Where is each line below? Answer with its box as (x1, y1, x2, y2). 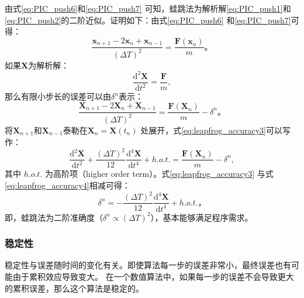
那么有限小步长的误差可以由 (5, 90, 111, 102)
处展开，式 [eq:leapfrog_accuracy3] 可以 (140, 124, 282, 136)
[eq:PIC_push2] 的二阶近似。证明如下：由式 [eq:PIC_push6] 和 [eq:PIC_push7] (5, 13, 291, 26)
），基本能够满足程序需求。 (150, 211, 253, 223)
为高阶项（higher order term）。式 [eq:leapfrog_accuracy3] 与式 (44, 167, 274, 180)
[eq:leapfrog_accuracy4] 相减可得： (5, 179, 130, 191)
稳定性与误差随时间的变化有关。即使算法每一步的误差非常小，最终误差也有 (5, 259, 291, 271)
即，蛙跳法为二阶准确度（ (5, 211, 103, 223)
